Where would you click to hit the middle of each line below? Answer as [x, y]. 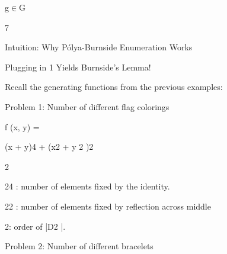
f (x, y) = [22, 126]
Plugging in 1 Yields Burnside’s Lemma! [78, 67]
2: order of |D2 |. [35, 226]
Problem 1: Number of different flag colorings [87, 106]
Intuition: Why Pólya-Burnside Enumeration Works [99, 47]
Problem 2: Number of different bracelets [79, 246]
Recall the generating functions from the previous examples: [114, 87]
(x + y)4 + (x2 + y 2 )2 [49, 147]
